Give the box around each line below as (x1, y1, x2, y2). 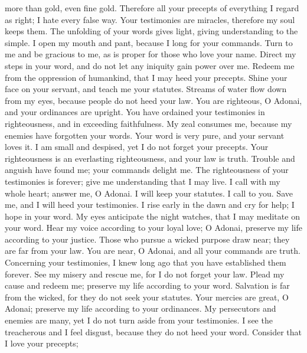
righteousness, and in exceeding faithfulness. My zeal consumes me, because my (5, 117, 292, 129)
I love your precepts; (5, 337, 79, 349)
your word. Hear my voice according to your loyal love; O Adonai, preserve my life (5, 221, 302, 234)
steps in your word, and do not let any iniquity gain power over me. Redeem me (5, 59, 295, 71)
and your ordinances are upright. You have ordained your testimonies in (5, 106, 265, 118)
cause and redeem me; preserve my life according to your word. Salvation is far (5, 279, 290, 292)
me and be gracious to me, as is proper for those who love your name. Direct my (5, 48, 296, 60)
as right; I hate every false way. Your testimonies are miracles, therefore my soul (5, 13, 295, 25)
